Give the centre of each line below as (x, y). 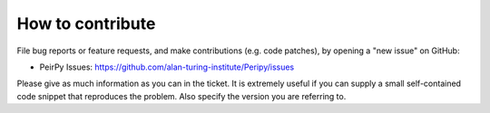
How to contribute (86, 24)
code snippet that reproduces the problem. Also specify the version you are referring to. (181, 96)
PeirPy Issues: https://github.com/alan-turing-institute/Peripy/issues (167, 67)
